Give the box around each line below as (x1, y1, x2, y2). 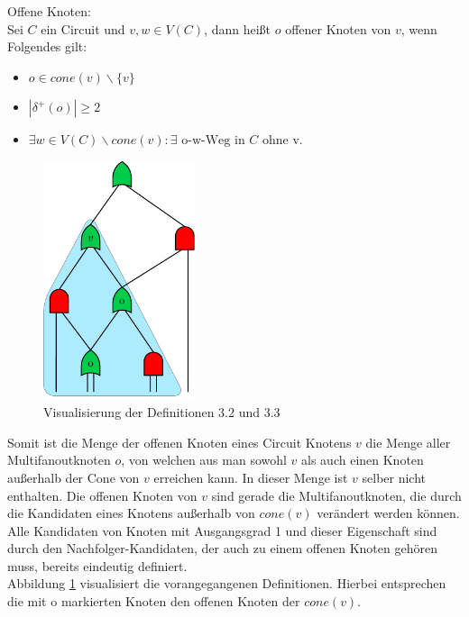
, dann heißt (204, 19, 271, 38)
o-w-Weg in (181, 134, 245, 148)
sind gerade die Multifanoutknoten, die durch (211, 485, 462, 504)
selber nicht (362, 467, 427, 486)
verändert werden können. (317, 504, 460, 522)
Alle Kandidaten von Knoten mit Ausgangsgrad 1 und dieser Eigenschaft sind (7, 521, 437, 540)
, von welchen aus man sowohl (121, 450, 287, 469)
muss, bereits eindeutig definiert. (7, 556, 188, 575)
